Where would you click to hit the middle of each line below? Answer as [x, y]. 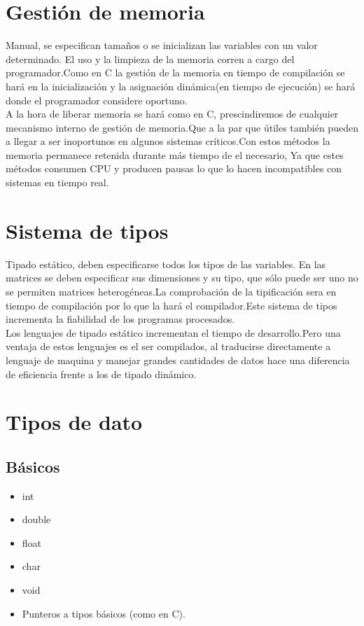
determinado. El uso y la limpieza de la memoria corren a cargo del [150, 58]
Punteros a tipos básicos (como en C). [104, 613]
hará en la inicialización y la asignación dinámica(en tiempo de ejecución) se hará [181, 86]
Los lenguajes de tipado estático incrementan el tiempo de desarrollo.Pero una [173, 332]
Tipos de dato [74, 422]
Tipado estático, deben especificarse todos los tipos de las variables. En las [166, 264]
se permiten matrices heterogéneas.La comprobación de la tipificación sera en [171, 291]
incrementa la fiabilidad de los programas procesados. [120, 319]
